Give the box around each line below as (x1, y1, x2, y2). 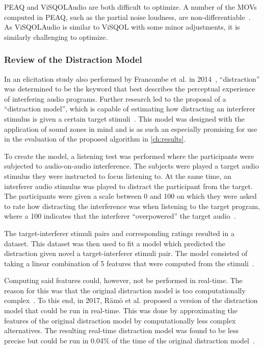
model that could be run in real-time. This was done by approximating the (4, 305, 238, 316)
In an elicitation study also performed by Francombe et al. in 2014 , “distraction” (4, 73, 260, 84)
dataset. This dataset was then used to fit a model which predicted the (4, 238, 225, 248)
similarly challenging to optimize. (4, 31, 108, 42)
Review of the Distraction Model (4, 53, 142, 66)
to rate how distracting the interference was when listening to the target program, (4, 200, 260, 211)
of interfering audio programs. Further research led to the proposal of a (4, 93, 226, 104)
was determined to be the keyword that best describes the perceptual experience (4, 83, 255, 94)
